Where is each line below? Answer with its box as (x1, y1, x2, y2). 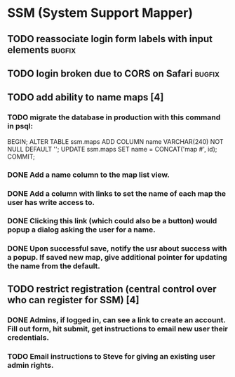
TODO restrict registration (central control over (7, 283, 217, 295)
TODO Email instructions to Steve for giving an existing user (7, 351, 215, 361)
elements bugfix (7, 44, 76, 55)
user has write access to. (7, 197, 95, 207)
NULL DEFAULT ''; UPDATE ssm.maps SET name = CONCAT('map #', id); (7, 145, 217, 153)
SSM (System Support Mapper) (7, 5, 194, 21)
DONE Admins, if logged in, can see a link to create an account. (7, 315, 226, 324)
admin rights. (7, 360, 54, 370)
